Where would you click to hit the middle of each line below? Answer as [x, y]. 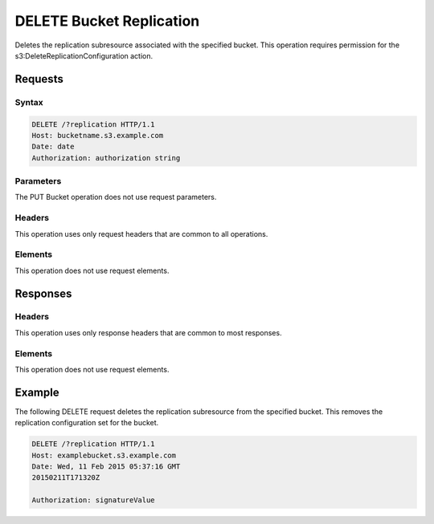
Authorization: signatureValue [94, 500]
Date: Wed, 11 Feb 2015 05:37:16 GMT [106, 467]
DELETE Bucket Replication [107, 21]
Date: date [53, 147]
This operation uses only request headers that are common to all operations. [141, 234]
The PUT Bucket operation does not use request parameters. [116, 197]
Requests [39, 79]
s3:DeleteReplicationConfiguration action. [84, 55]
